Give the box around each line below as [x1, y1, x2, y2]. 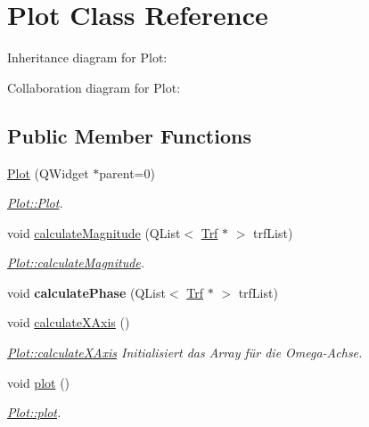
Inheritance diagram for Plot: [7, 48, 168, 67]
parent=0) [99, 163, 155, 182]
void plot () [7, 373, 70, 391]
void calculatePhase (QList [7, 283, 166, 301]
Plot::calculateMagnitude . [7, 253, 145, 272]
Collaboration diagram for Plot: [7, 78, 181, 96]
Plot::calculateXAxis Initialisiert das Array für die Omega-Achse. [7, 343, 363, 362]
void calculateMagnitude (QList [7, 223, 181, 242]
